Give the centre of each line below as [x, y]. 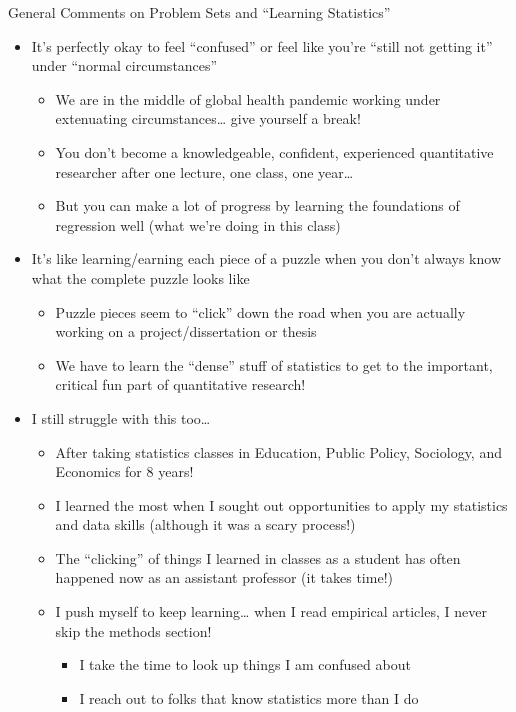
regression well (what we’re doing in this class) [198, 224]
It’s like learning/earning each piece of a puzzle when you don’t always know [266, 258]
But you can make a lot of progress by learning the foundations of [257, 205]
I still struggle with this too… [121, 417]
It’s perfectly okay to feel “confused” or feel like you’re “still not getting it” [262, 45]
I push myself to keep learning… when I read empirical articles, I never [271, 611]
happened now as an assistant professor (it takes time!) [224, 577]
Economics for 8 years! [124, 471]
